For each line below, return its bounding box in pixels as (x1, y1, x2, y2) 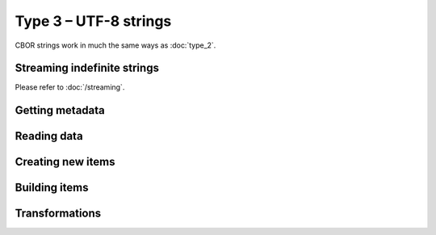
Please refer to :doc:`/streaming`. (15, 82, 125, 92)
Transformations (15, 207, 102, 220)
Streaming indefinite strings (15, 61, 159, 75)
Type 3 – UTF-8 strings (15, 12, 172, 30)
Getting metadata (15, 103, 105, 117)
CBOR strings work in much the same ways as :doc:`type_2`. (15, 40, 216, 50)
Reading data (15, 129, 84, 143)
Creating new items (15, 155, 115, 169)
